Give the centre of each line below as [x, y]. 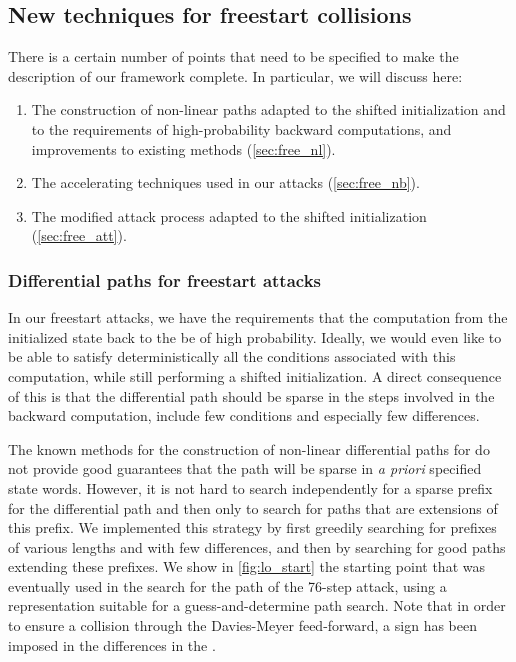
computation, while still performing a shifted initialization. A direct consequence [255, 375]
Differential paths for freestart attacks [165, 279]
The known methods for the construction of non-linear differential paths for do [249, 448]
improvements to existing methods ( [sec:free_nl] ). [183, 148]
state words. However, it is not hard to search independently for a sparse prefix [250, 487]
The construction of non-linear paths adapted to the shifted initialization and [268, 109]
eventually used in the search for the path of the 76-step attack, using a [227, 585]
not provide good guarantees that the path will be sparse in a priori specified [245, 468]
